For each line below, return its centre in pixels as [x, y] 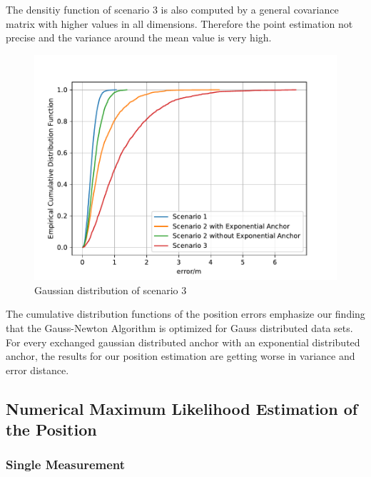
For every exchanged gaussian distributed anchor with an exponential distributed [183, 342]
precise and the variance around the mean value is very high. [139, 37]
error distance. [37, 370]
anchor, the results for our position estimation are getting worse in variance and [181, 356]
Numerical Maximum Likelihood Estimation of [182, 408]
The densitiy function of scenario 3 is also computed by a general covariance [172, 9]
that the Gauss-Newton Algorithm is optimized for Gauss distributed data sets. [179, 327]
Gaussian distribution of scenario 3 [111, 290]
